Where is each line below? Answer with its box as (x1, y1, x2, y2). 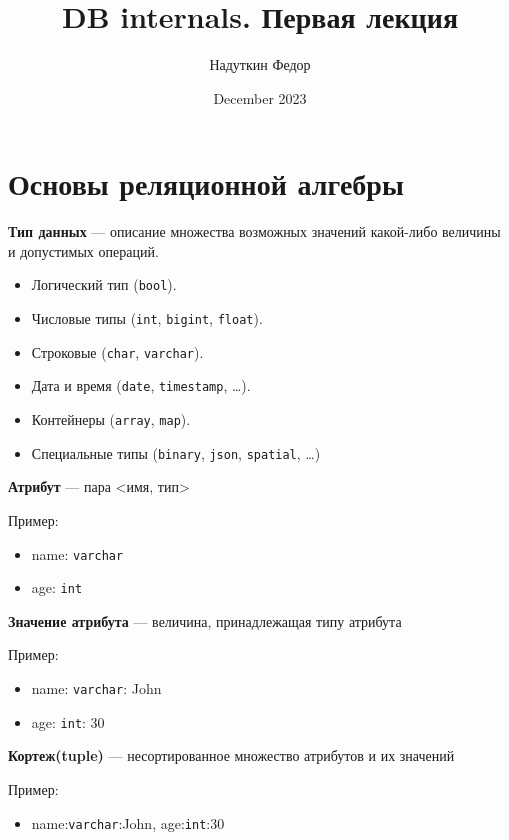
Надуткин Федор (209, 54, 311, 75)
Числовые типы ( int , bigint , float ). (31, 308, 263, 329)
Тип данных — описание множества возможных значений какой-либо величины (8, 221, 501, 242)
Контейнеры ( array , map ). (31, 409, 191, 430)
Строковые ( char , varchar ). (31, 341, 204, 362)
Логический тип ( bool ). (31, 274, 177, 295)
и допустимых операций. (8, 240, 159, 261)
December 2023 (213, 87, 307, 108)
